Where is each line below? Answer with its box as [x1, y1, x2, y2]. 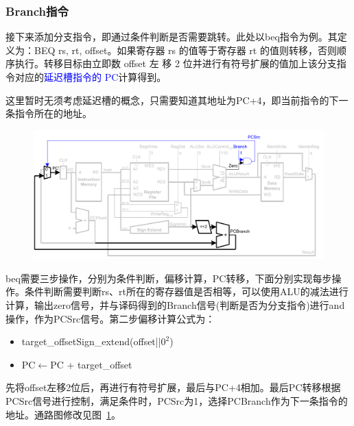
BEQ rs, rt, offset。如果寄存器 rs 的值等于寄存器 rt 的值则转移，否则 [34, 42, 337, 57]
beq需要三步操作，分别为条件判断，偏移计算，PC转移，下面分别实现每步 [5, 271, 332, 285]
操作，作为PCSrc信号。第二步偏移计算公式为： [5, 311, 215, 325]
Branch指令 [5, 2, 69, 19]
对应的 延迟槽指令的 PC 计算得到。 [14, 70, 167, 84]
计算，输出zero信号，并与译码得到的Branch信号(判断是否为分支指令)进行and [5, 297, 345, 312]
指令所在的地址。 [14, 106, 92, 121]
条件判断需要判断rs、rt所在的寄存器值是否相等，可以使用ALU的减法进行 [24, 284, 349, 299]
